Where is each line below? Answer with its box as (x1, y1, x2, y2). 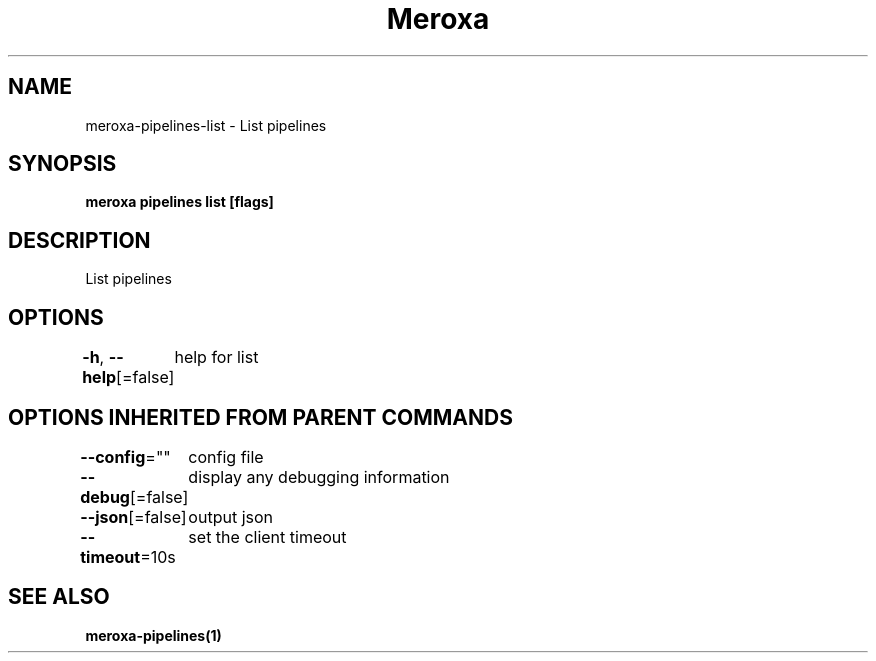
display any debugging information (188, 466, 450, 487)
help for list (174, 347, 259, 368)
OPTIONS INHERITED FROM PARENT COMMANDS (8, 404, 513, 430)
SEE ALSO (8, 584, 110, 610)
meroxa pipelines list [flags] (85, 193, 274, 211)
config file (188, 446, 264, 467)
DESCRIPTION (8, 227, 151, 253)
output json (188, 506, 274, 527)
